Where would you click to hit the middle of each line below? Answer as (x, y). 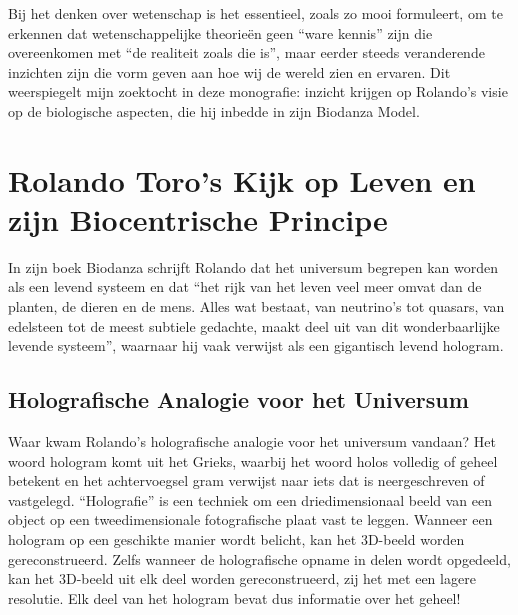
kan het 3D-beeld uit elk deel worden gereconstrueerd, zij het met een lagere (242, 578)
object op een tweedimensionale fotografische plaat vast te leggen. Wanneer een (250, 519)
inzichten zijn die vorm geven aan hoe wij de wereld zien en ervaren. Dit (229, 71)
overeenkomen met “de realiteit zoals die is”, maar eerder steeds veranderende (246, 52)
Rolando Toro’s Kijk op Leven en (242, 179)
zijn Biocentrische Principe (198, 218)
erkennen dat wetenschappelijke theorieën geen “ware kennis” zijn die (220, 32)
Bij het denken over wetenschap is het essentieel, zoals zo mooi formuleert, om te (255, 13)
